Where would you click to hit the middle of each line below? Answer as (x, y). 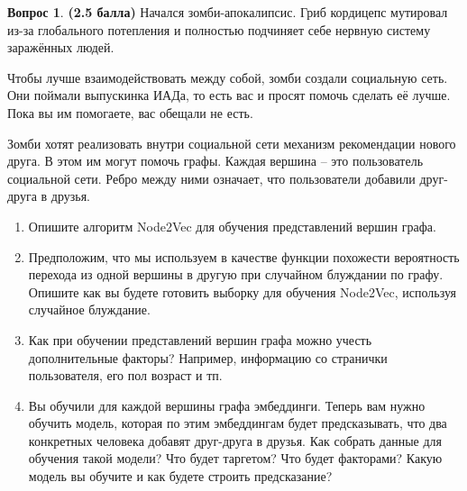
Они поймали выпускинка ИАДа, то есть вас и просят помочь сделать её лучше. (229, 95)
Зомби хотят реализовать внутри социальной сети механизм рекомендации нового (232, 143)
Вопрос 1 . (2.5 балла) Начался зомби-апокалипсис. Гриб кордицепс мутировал (228, 12)
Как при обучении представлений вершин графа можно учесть (200, 339)
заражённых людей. (61, 47)
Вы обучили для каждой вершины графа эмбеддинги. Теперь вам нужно (227, 405)
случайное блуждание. (89, 309)
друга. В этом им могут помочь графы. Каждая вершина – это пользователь (215, 161)
